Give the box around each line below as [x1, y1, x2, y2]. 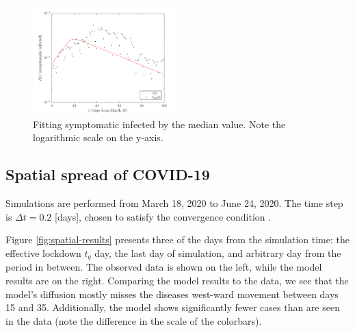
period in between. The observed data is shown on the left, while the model [5, 260, 322, 274]
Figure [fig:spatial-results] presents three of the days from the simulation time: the [5, 232, 350, 247]
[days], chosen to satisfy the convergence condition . [55, 209, 272, 223]
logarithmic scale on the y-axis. [33, 130, 163, 145]
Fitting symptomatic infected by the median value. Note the [33, 116, 286, 131]
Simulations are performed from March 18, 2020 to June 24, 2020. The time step [5, 196, 343, 210]
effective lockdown [5, 245, 81, 260]
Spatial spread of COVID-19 [5, 164, 210, 185]
